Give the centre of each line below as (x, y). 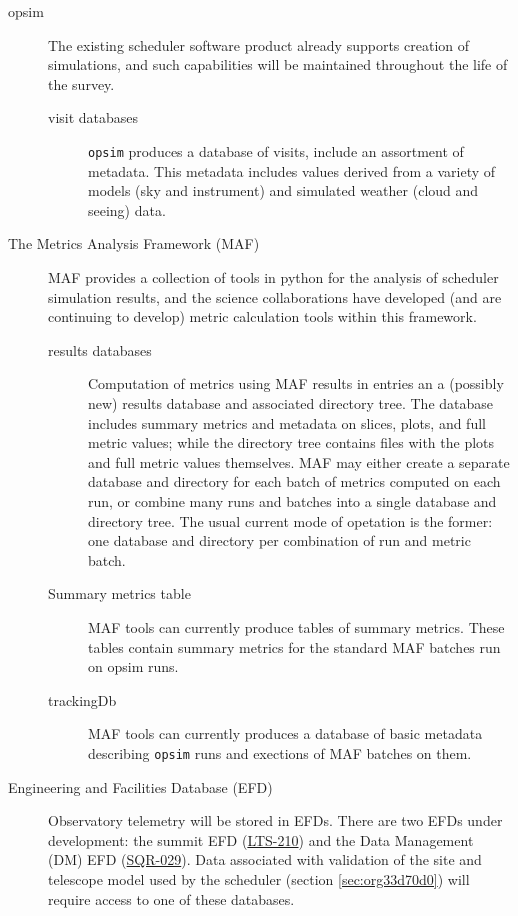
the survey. (81, 83)
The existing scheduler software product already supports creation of (259, 44)
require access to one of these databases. (171, 898)
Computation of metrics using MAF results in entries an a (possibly (296, 383)
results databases (100, 349)
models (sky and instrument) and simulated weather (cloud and (283, 190)
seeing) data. (127, 209)
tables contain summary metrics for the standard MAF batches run (294, 646)
